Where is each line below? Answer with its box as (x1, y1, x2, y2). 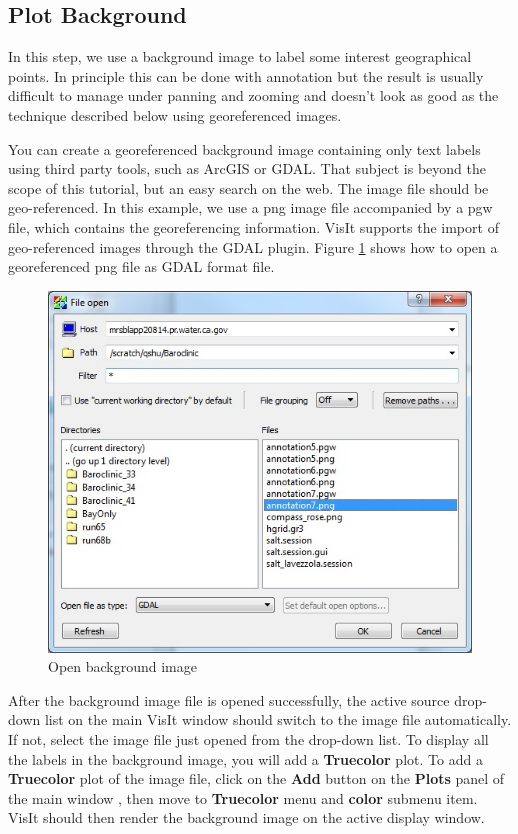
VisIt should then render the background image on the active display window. (8, 807, 485, 828)
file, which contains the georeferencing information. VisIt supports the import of (8, 216, 499, 237)
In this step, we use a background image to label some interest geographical (8, 46, 472, 67)
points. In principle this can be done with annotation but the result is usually (8, 65, 484, 86)
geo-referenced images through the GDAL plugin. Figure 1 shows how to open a (8, 236, 498, 257)
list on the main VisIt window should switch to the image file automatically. (44, 709, 512, 730)
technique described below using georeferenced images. (8, 104, 342, 125)
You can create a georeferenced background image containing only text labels (8, 138, 481, 159)
